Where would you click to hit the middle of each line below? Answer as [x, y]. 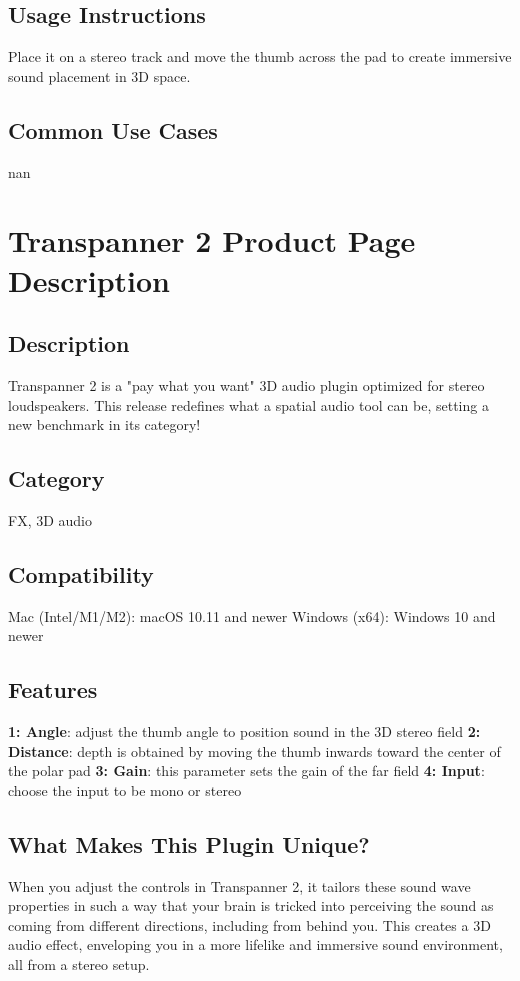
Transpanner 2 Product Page [212, 240]
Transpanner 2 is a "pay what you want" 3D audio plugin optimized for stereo [246, 384]
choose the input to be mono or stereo [125, 789]
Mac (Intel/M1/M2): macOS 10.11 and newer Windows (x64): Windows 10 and [252, 615]
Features [53, 689]
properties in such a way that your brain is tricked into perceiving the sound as [251, 905]
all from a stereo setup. [79, 964]
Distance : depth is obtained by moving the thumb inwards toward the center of [254, 750]
